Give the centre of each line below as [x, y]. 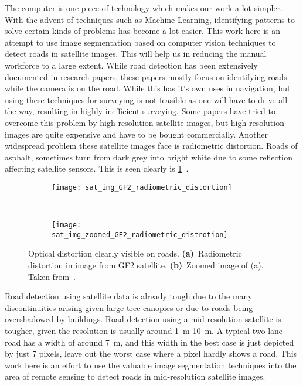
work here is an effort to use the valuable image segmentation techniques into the [151, 365]
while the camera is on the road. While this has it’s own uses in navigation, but [148, 88]
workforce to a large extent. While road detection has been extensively [131, 65]
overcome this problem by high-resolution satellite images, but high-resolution [144, 122]
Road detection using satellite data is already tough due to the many [129, 296]
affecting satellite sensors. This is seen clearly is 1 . [97, 168]
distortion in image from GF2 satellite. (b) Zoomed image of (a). [146, 265]
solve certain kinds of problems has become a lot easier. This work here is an [143, 31]
